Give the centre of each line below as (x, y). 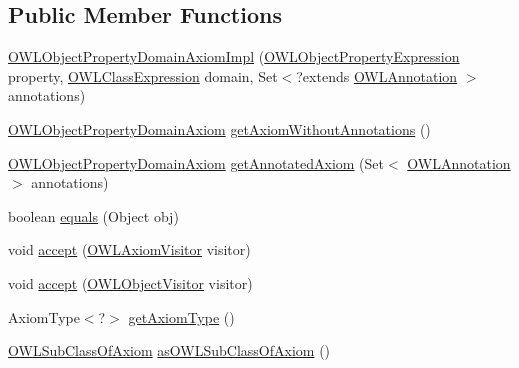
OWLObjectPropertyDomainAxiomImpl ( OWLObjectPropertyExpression (234, 56)
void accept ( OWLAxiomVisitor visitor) (129, 249)
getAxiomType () (181, 316)
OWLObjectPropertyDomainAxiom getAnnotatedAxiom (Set (196, 162)
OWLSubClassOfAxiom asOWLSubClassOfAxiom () (169, 350)
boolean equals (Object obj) (93, 215)
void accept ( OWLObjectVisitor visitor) (130, 282)
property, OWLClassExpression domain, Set (143, 75)
